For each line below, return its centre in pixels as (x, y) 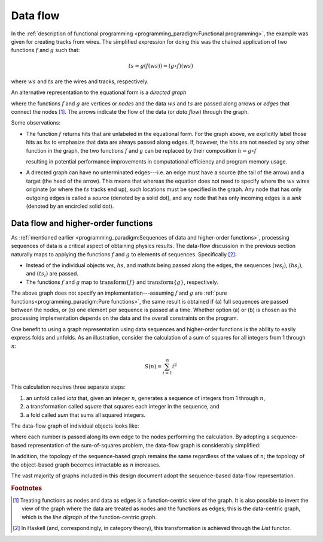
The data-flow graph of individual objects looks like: (75, 426)
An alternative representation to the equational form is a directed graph (99, 92)
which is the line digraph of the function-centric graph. (89, 517)
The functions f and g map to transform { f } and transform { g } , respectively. (122, 282)
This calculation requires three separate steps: (68, 387)
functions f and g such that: (45, 50)
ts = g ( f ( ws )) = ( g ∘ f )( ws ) (161, 66)
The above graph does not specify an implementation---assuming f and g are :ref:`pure (119, 293)
